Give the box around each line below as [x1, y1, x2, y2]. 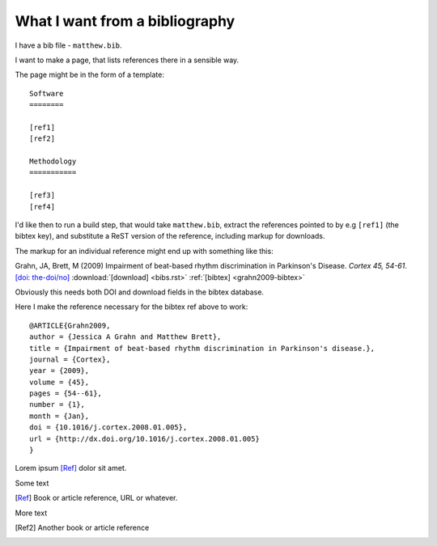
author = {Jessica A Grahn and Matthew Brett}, [29, 332, 222, 341]
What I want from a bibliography [15, 12, 235, 30]
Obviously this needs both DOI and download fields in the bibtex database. [15, 287, 265, 297]
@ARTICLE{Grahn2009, [29, 320, 111, 330]
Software [29, 89, 64, 98]
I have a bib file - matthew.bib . [15, 40, 122, 50]
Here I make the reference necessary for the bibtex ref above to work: [15, 302, 248, 311]
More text [15, 508, 48, 518]
